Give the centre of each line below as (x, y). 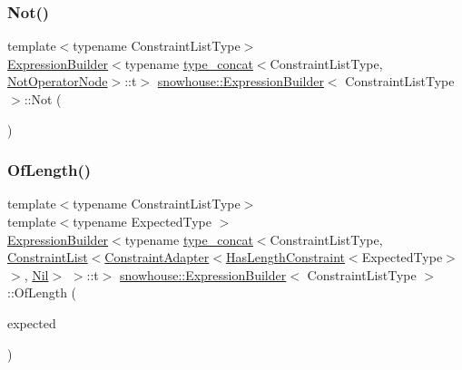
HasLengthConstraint (285, 257)
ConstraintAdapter (157, 257)
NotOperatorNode (58, 81)
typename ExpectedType (142, 221)
